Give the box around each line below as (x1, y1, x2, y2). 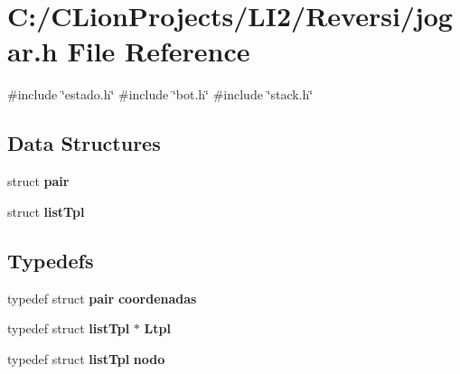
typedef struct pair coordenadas (7, 288, 197, 307)
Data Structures (7, 129, 161, 157)
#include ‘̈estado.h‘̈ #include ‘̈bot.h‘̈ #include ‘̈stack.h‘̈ (7, 85, 314, 104)
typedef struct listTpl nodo (7, 349, 165, 368)
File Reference (67, 33, 250, 70)
